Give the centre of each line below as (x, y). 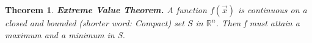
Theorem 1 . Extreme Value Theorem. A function (106, 10)
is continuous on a (273, 10)
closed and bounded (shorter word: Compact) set (95, 23)
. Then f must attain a (258, 23)
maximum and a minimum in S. (65, 34)
